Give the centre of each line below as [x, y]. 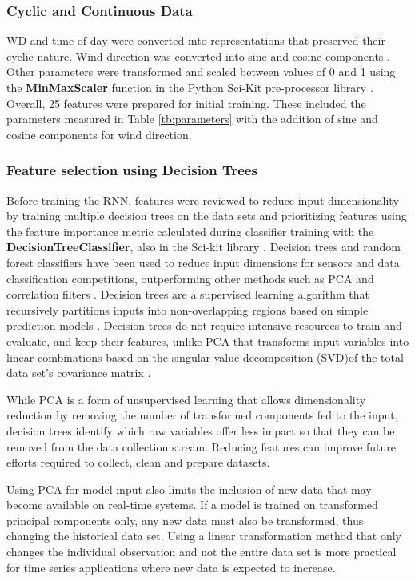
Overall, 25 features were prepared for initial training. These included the [186, 103]
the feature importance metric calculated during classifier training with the [190, 231]
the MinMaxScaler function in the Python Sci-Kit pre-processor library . [190, 87]
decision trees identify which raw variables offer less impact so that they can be [201, 430]
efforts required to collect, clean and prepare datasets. [138, 462]
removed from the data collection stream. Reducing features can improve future [202, 446]
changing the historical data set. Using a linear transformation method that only [204, 536]
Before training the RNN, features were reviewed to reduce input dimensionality [203, 200]
